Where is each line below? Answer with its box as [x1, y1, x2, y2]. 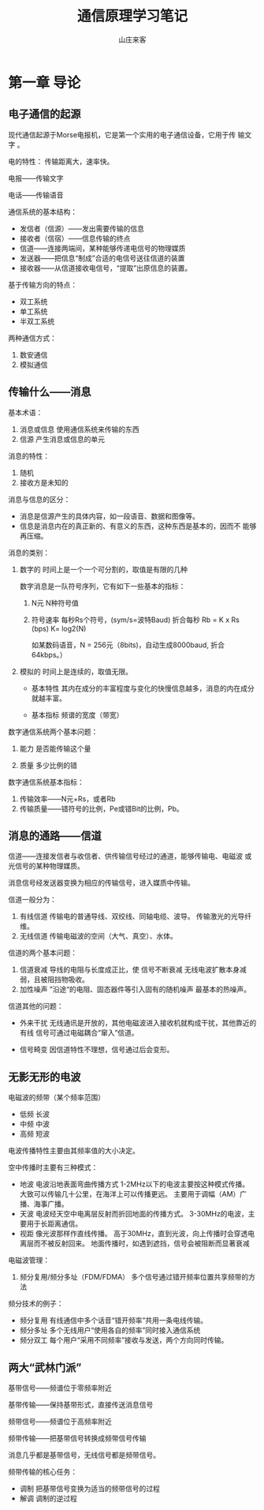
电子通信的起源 [8, 107, 81, 121]
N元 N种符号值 [31, 598, 79, 608]
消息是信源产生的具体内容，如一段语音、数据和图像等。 [19, 511, 199, 521]
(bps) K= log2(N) [31, 624, 87, 633]
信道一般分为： [8, 895, 57, 905]
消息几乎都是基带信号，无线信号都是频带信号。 [8, 1450, 160, 1459]
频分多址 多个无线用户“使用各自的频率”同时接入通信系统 [19, 1325, 201, 1335]
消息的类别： [8, 548, 50, 557]
